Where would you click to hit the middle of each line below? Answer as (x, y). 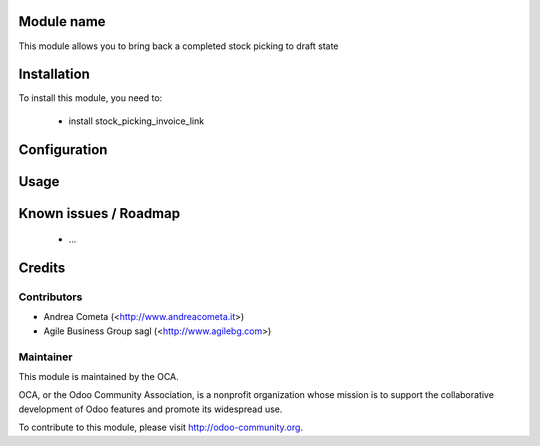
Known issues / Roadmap (99, 213)
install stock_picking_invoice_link (136, 121)
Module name (62, 21)
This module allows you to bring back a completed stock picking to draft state (178, 46)
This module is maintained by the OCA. (98, 376)
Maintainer (45, 357)
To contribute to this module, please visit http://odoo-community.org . (161, 427)
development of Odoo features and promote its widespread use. (150, 409)
